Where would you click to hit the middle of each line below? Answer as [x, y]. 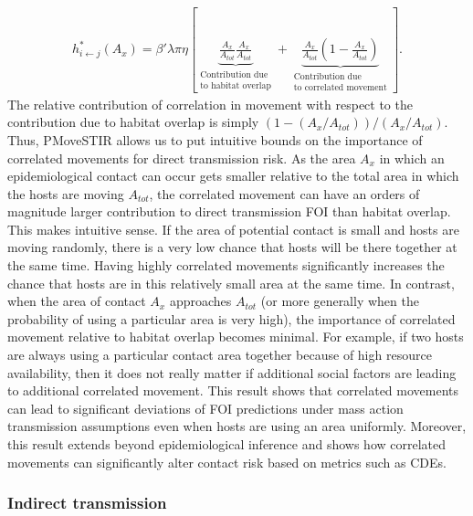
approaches [200, 301]
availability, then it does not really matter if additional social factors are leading [232, 372]
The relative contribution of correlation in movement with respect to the [210, 104]
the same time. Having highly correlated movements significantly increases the [226, 265]
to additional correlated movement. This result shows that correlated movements [233, 390]
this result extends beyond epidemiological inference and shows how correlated [227, 444]
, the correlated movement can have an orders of [284, 193]
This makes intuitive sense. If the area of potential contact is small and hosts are [233, 229]
